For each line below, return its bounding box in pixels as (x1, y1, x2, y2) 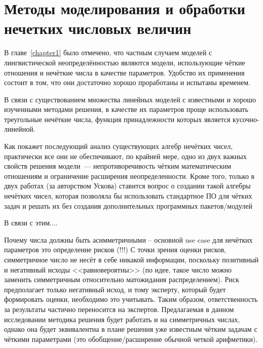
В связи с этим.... (4, 217, 58, 228)
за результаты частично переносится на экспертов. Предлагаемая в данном (4, 303, 234, 314)
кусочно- (233, 113, 259, 124)
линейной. (4, 124, 35, 134)
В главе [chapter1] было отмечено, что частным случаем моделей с (4, 47, 212, 58)
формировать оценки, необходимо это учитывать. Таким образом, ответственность (4, 294, 258, 304)
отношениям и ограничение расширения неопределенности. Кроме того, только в (4, 170, 255, 181)
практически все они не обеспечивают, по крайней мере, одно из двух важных (4, 150, 247, 161)
